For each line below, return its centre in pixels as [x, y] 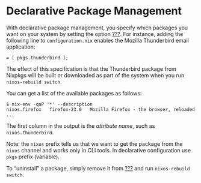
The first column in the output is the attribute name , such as [81, 126]
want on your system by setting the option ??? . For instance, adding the [95, 34]
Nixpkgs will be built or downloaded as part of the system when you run [95, 75]
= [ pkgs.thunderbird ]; [37, 58]
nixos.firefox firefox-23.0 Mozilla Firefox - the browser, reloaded [101, 109]
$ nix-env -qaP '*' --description [50, 104]
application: [21, 47]
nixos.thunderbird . [30, 132]
